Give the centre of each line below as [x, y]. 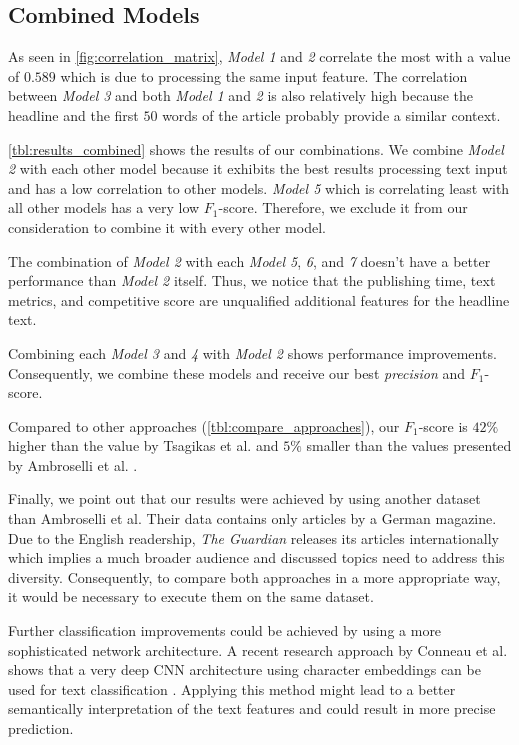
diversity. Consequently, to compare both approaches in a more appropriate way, [254, 576]
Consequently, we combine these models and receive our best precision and [237, 372]
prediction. [41, 728]
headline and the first [73, 114]
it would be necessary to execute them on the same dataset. [191, 596]
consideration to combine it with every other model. [167, 226]
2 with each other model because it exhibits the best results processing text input [258, 168]
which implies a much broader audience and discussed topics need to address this [256, 557]
